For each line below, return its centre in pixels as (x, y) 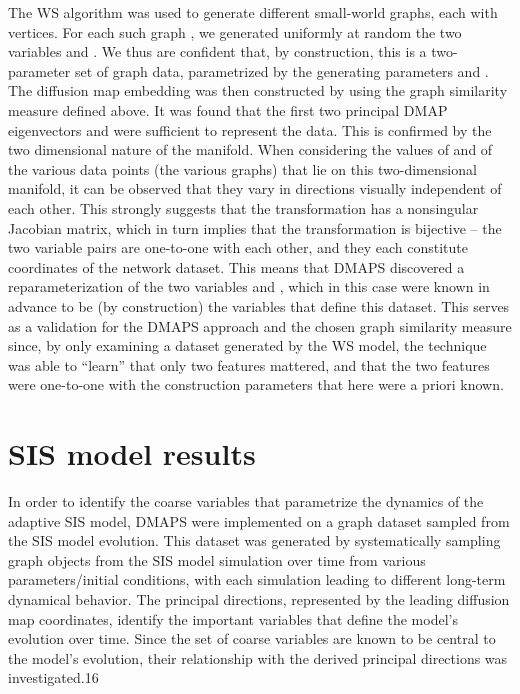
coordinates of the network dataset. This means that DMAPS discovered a (236, 266)
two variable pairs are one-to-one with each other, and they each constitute (238, 247)
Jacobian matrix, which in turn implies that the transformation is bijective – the (255, 227)
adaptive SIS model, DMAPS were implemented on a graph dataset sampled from (259, 520)
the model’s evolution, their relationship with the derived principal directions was (258, 657)
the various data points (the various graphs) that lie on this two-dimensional (242, 168)
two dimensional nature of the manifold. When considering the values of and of (250, 149)
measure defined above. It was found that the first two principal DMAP (228, 109)
